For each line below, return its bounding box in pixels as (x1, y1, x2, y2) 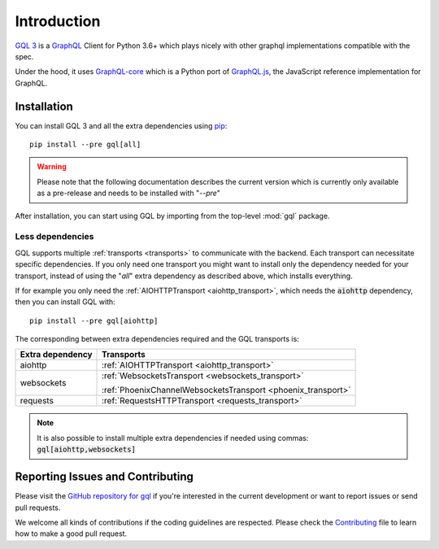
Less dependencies (15, 231, 94, 242)
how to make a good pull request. (15, 529, 128, 538)
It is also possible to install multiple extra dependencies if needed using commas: (37, 433, 309, 442)
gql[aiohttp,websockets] (37, 445, 136, 455)
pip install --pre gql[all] (29, 140, 141, 150)
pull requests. (15, 503, 61, 512)
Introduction (15, 12, 101, 30)
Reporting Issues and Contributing (15, 470, 194, 484)
